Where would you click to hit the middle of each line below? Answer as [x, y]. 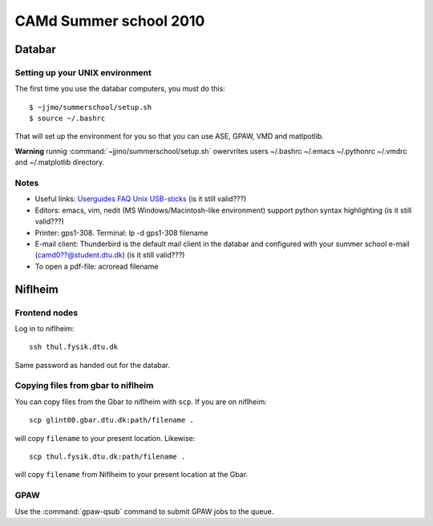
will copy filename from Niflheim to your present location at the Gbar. [132, 475]
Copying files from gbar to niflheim [84, 386]
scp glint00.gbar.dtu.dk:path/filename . [111, 420]
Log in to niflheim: [45, 328]
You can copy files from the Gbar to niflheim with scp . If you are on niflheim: [141, 402]
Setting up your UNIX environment [83, 72]
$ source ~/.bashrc [67, 119]
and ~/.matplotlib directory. [60, 162]
